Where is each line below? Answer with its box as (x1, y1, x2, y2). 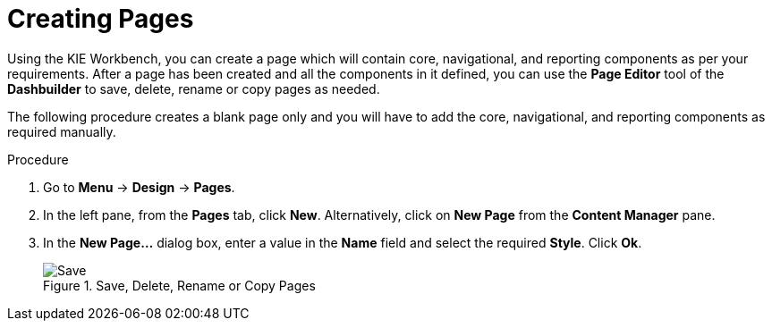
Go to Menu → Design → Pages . (43, 179, 235, 195)
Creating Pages (7, 4, 194, 34)
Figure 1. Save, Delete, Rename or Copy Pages (43, 277, 316, 293)
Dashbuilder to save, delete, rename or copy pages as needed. (7, 80, 380, 97)
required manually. (7, 123, 116, 139)
